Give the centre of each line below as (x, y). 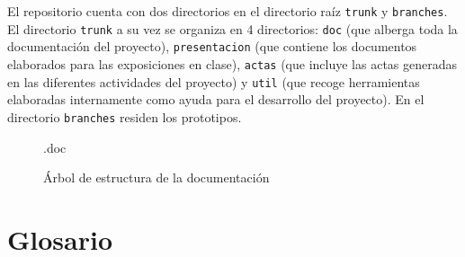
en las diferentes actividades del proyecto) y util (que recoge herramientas (214, 81)
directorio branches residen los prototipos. (125, 116)
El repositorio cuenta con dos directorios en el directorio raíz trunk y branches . (228, 11)
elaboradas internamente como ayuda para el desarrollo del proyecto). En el (216, 99)
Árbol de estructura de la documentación (156, 177)
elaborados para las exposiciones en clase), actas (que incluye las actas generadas (232, 63)
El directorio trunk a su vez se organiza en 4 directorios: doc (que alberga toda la (232, 28)
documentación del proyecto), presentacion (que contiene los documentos (212, 46)
